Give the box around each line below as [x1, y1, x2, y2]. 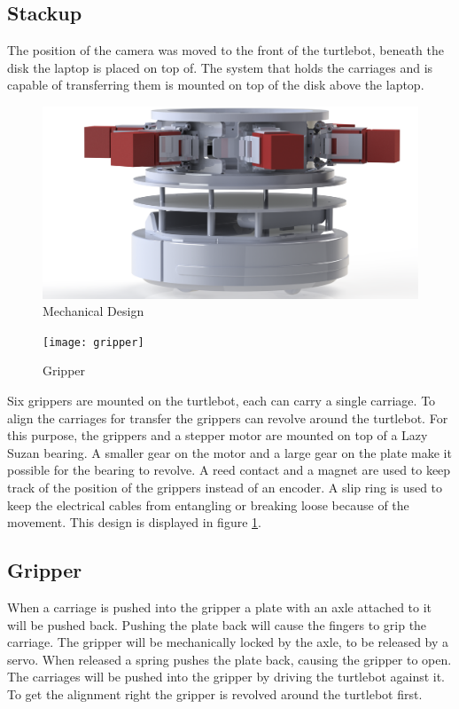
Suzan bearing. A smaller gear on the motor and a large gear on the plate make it [7, 443, 452, 461]
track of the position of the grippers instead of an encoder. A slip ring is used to [7, 477, 443, 496]
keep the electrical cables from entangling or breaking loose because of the [7, 495, 409, 514]
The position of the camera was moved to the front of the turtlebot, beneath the [7, 41, 444, 59]
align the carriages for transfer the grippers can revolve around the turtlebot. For [7, 408, 448, 427]
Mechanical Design [43, 302, 144, 320]
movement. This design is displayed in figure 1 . [7, 513, 261, 532]
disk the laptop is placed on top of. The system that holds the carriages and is [7, 58, 433, 76]
